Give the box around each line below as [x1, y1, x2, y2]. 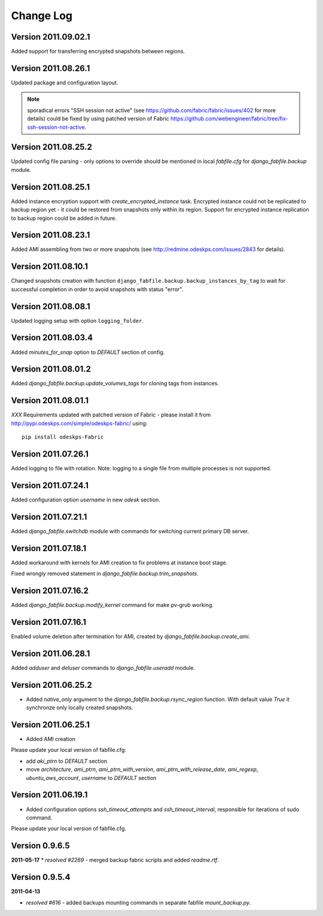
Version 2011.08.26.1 [11, 63, 90, 73]
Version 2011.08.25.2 [11, 142, 93, 152]
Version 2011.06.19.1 [11, 790, 88, 800]
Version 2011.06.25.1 [11, 720, 90, 730]
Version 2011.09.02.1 [11, 32, 90, 42]
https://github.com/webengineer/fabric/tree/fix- [170, 115, 288, 122]
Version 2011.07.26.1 [11, 449, 89, 459]
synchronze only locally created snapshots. [26, 704, 133, 711]
